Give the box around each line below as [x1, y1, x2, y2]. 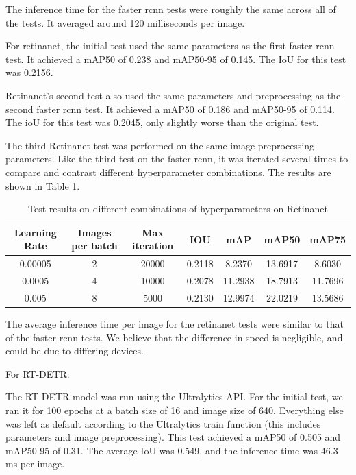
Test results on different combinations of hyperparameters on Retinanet [28, 202, 328, 216]
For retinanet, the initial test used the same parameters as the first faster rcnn [5, 38, 335, 53]
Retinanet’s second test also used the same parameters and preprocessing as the [5, 88, 341, 102]
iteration [131, 239, 174, 253]
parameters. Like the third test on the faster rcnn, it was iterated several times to [5, 151, 348, 166]
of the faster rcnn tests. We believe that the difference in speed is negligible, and [5, 330, 343, 344]
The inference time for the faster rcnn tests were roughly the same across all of [5, 2, 336, 16]
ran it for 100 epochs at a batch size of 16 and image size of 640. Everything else [5, 402, 344, 417]
